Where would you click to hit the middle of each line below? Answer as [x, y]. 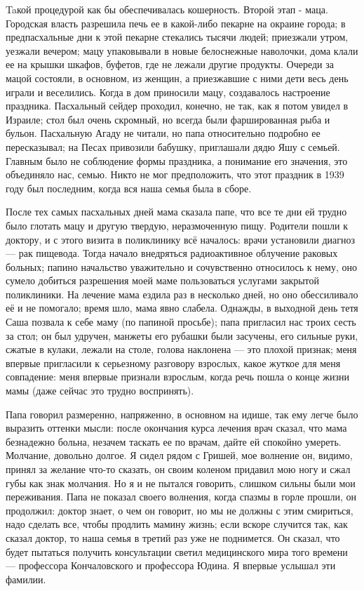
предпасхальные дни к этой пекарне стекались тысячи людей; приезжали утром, [177, 37]
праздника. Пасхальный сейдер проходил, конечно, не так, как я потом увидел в [177, 106]
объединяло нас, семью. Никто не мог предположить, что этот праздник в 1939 [175, 174]
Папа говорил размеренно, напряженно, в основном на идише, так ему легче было [182, 414]
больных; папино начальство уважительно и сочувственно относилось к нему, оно [181, 266]
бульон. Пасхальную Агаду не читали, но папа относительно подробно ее [163, 133]
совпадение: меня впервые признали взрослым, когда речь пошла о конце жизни [178, 377]
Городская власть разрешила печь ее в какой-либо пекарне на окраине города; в [176, 23]
